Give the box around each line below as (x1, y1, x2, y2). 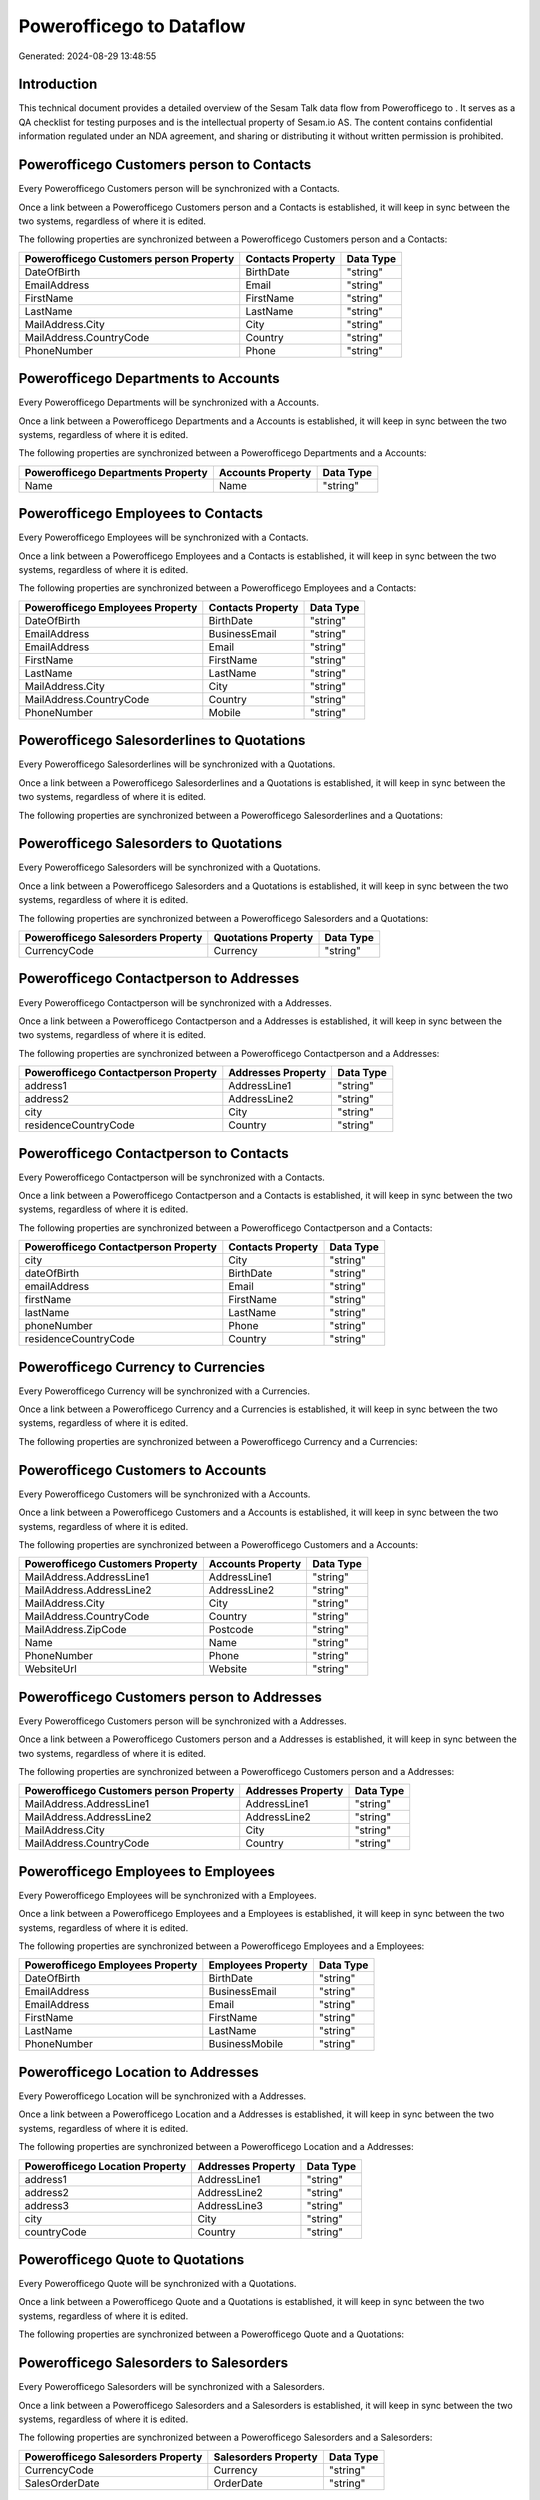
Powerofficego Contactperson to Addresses (18, 970, 300, 987)
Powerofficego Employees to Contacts (18, 505, 264, 522)
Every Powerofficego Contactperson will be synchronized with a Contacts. (18, 1171, 325, 1183)
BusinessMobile (208, 2037, 284, 2051)
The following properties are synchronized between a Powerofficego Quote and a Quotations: (18, 2328, 405, 2340)
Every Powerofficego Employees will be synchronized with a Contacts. (18, 531, 309, 544)
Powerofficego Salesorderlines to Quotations (18, 732, 306, 749)
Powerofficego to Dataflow (18, 15, 246, 37)
